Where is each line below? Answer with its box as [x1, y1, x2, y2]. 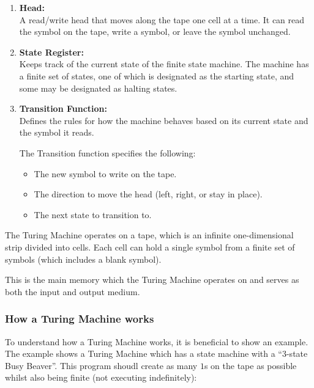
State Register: [19, 45, 84, 58]
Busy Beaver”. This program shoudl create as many [5, 359, 198, 372]
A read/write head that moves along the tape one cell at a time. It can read [19, 13, 305, 26]
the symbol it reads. [19, 126, 94, 139]
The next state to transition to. [34, 208, 152, 221]
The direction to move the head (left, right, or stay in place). [34, 188, 263, 200]
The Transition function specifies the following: [19, 146, 196, 159]
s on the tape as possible [204, 359, 297, 372]
